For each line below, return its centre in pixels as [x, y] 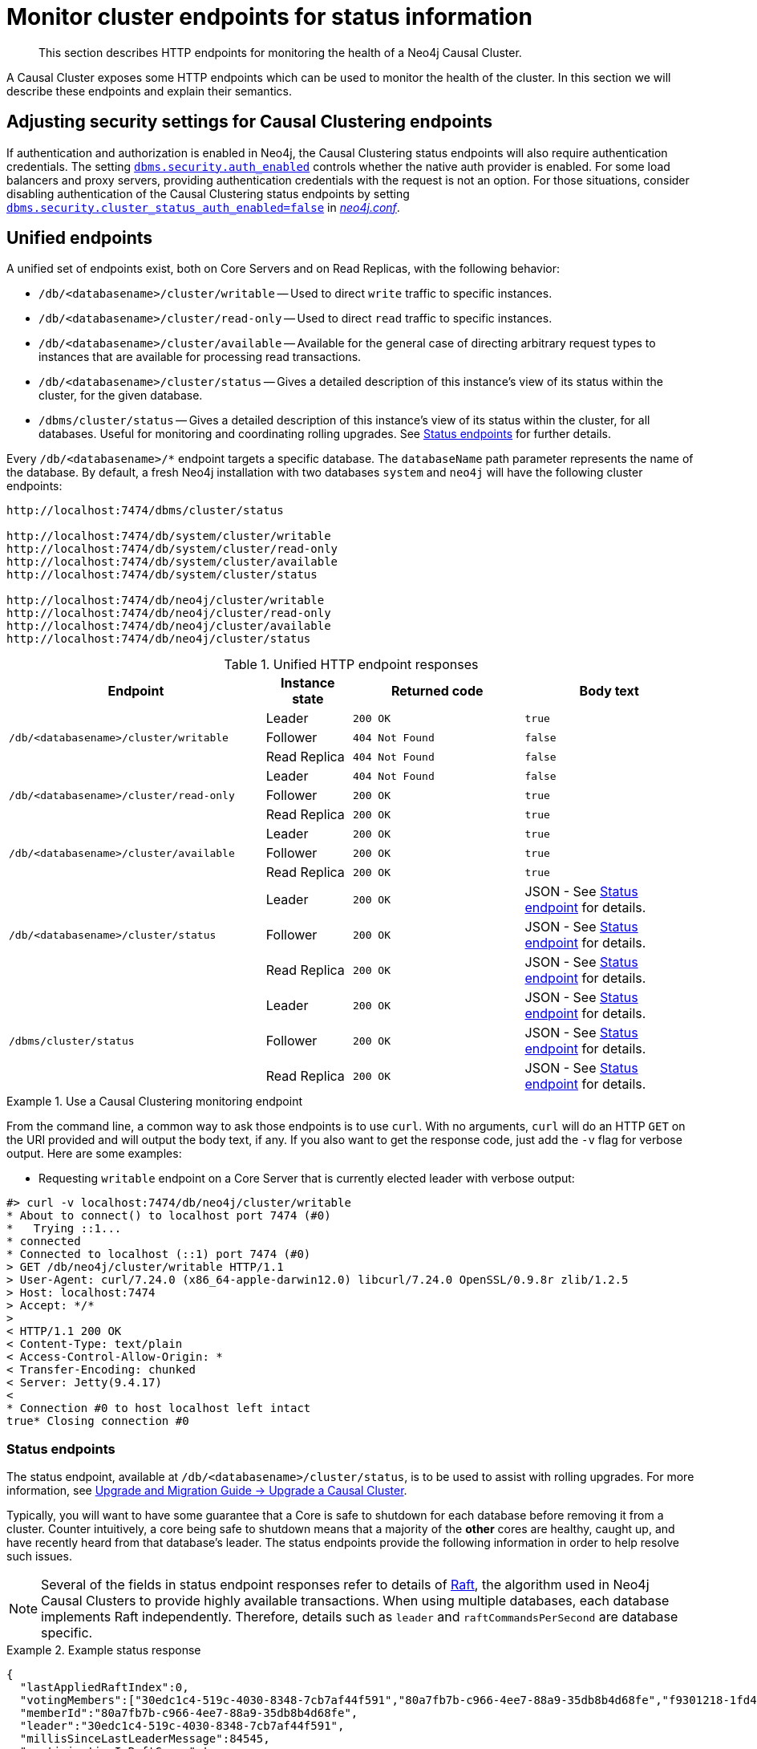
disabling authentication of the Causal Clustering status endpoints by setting [208, 193]
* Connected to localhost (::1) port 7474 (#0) [159, 1254]
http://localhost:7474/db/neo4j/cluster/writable [166, 601]
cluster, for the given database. [121, 396]
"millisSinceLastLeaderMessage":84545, [145, 1739]
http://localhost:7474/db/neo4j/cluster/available [169, 626]
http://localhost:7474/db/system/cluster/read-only [172, 549]
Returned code [437, 691]
